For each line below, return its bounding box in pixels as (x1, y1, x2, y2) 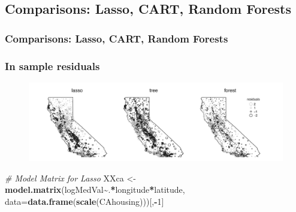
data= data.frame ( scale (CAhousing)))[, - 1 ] (5, 195, 164, 207)
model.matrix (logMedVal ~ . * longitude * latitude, (5, 183, 185, 196)
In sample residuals (5, 58, 100, 73)
